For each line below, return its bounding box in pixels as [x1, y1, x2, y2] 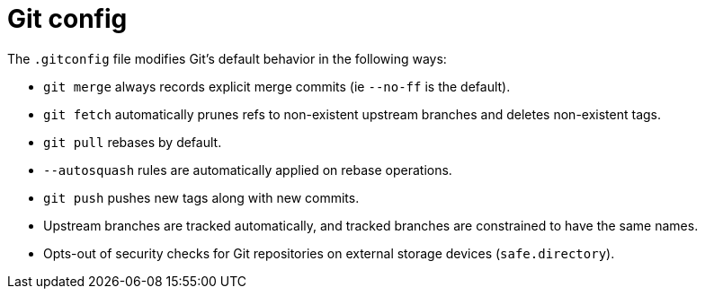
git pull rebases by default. [43, 134, 222, 150]
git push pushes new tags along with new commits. [43, 189, 360, 205]
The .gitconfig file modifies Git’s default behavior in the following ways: [7, 50, 447, 66]
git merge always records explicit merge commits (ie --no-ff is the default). [43, 78, 511, 94]
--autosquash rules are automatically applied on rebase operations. [43, 161, 452, 178]
